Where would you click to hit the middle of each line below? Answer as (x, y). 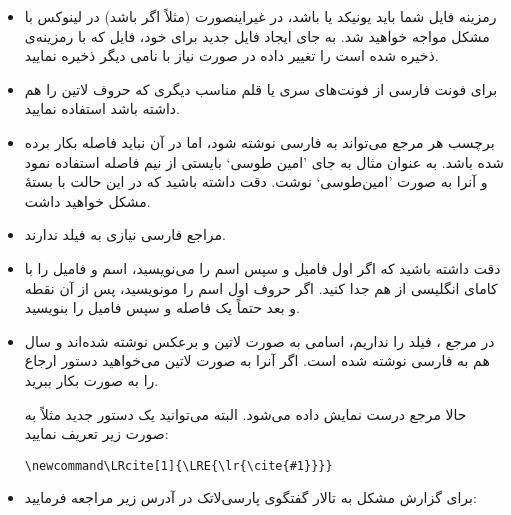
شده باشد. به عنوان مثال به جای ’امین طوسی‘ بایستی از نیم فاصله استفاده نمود (264, 161)
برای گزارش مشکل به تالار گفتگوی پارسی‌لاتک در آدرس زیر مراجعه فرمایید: (250, 497)
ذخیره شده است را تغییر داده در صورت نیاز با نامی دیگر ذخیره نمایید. (231, 55)
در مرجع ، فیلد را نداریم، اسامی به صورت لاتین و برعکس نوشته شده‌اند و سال (259, 340)
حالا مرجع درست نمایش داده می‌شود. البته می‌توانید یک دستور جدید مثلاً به (245, 413)
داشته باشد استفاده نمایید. (102, 108)
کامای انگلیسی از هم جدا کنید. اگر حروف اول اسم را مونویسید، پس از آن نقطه (261, 287)
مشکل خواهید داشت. (87, 200)
